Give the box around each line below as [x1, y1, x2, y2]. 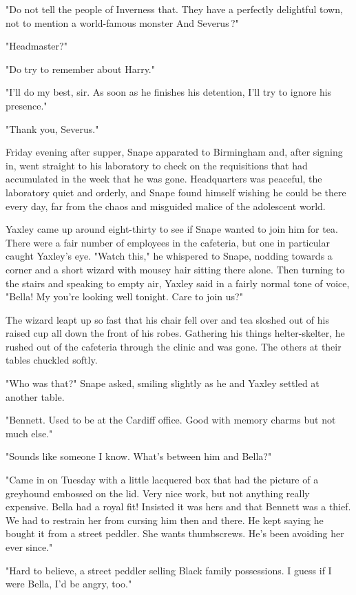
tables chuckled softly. [6, 353, 98, 367]
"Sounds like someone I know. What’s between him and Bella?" [6, 449, 272, 463]
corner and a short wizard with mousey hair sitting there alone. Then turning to [6, 262, 345, 276]
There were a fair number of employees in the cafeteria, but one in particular [6, 235, 330, 249]
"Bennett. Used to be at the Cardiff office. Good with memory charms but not [6, 413, 336, 427]
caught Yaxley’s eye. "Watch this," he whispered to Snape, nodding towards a [6, 249, 333, 263]
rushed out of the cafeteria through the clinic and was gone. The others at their [6, 339, 342, 353]
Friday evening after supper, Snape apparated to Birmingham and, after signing [6, 145, 343, 159]
